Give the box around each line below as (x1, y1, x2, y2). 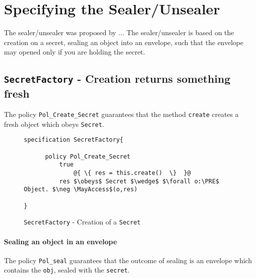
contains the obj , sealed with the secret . (4, 265, 130, 275)
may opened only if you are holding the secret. (4, 47, 145, 57)
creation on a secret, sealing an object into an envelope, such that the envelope (4, 37, 244, 47)
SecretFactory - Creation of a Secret (24, 217, 141, 227)
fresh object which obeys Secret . (4, 118, 104, 129)
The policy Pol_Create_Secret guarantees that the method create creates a (4, 109, 239, 119)
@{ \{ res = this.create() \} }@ (73, 169, 191, 177)
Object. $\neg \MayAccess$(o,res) (24, 186, 138, 193)
